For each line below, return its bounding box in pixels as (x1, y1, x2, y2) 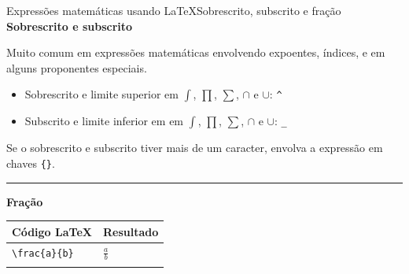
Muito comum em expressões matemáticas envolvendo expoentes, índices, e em (6, 44, 385, 61)
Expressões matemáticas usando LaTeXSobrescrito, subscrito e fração (6, 2, 341, 18)
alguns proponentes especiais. (6, 59, 147, 76)
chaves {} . (6, 154, 55, 171)
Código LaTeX (12, 223, 92, 239)
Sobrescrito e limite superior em (24, 86, 179, 102)
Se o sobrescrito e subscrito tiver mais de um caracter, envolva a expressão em (6, 139, 383, 156)
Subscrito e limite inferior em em (24, 113, 184, 129)
